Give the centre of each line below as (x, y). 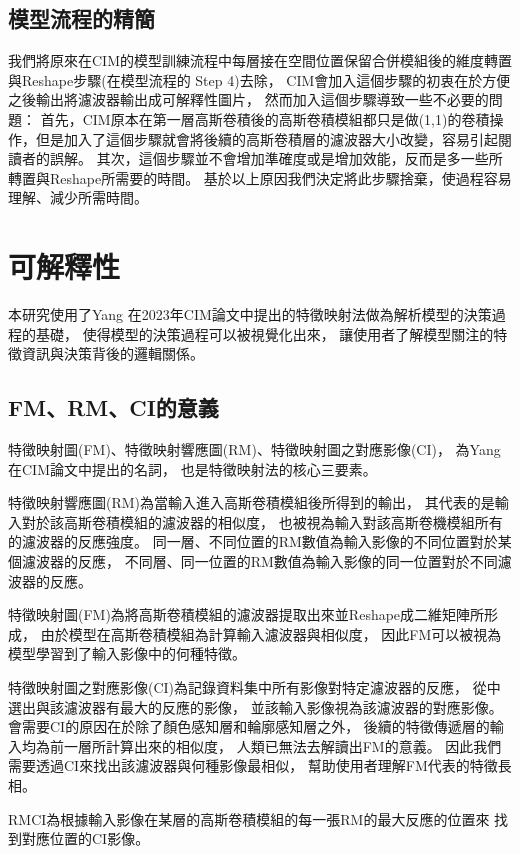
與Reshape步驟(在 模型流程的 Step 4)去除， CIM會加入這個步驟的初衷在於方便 (259, 79)
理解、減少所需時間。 (78, 197)
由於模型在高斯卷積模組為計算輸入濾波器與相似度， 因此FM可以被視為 (271, 633)
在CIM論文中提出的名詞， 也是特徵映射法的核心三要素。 (192, 468)
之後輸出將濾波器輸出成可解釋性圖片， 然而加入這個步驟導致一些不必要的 (248, 99)
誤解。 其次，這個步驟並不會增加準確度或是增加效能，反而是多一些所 (276, 158)
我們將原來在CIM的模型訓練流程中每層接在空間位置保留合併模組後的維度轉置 (260, 60)
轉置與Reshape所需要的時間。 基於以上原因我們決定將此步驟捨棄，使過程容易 (260, 177)
